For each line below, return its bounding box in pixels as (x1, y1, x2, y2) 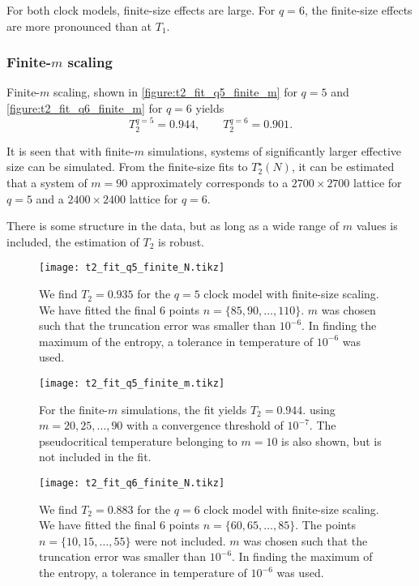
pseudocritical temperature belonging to (39, 432, 237, 449)
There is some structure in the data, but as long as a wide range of (6, 217, 340, 234)
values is (356, 217, 398, 234)
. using (302, 400, 336, 417)
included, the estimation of (6, 233, 139, 250)
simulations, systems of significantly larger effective (148, 142, 401, 159)
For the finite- (39, 400, 109, 417)
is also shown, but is (281, 432, 382, 449)
